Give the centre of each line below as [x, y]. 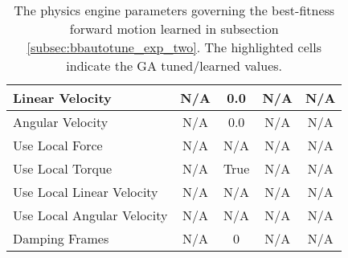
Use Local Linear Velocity [86, 192]
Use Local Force [58, 145]
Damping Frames [61, 238]
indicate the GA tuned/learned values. [174, 66]
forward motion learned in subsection [174, 29]
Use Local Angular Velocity [90, 215]
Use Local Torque [63, 168]
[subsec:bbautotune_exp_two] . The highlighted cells [174, 47]
